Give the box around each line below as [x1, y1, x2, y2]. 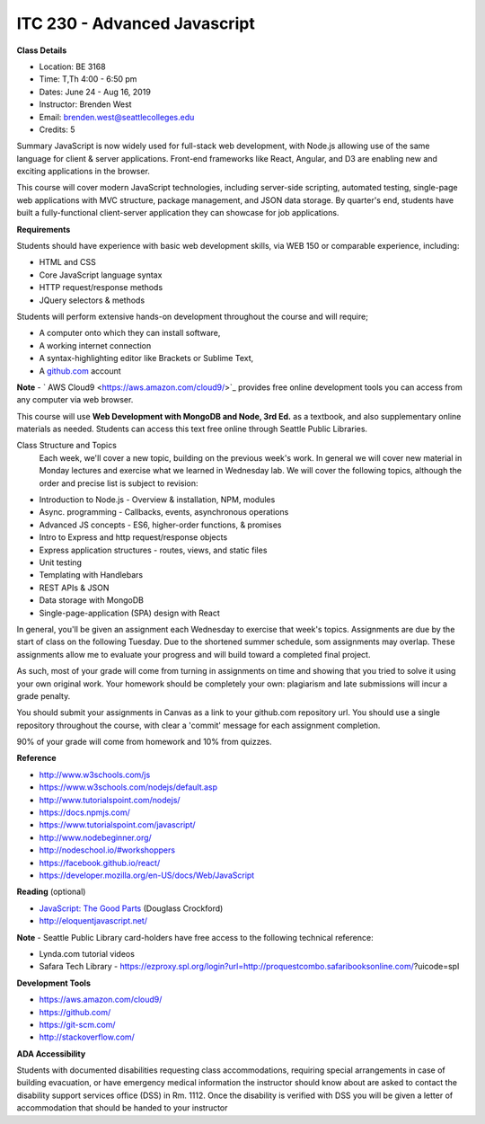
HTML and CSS [39, 257, 96, 268]
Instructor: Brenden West [39, 99, 132, 110]
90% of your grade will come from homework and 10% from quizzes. [16, 737, 273, 748]
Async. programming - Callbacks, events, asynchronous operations [39, 507, 289, 518]
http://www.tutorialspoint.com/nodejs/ [39, 794, 181, 805]
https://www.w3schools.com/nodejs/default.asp [39, 782, 218, 792]
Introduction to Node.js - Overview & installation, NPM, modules [39, 494, 276, 505]
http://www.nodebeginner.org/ [39, 832, 152, 843]
